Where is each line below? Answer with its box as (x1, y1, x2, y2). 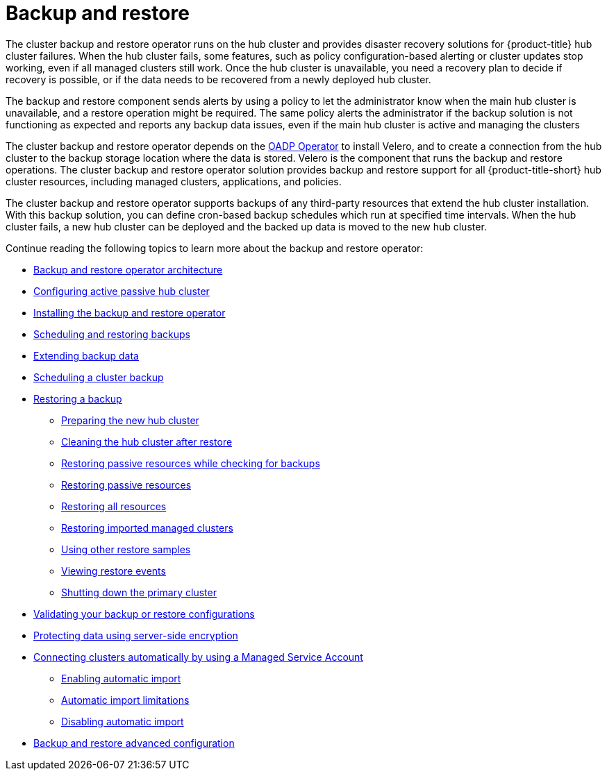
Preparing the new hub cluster (61, 414, 199, 426)
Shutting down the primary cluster (61, 586, 217, 598)
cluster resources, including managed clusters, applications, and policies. (6, 175, 342, 187)
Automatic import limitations (61, 693, 190, 706)
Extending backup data (33, 349, 139, 362)
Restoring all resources (61, 500, 167, 512)
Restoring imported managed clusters (61, 521, 233, 534)
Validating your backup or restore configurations (33, 607, 255, 620)
